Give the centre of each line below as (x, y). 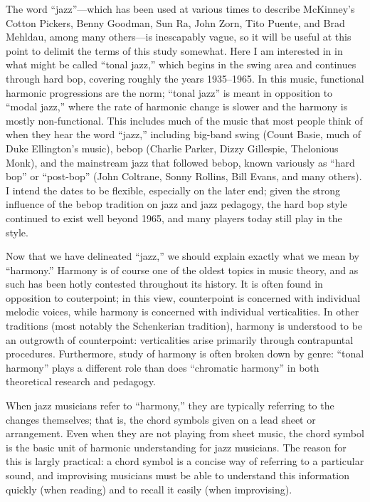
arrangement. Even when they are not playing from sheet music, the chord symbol (185, 433)
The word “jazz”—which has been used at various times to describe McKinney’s (180, 9)
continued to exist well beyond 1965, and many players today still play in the (174, 218)
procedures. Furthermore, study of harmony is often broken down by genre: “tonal (185, 354)
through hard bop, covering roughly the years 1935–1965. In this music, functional (185, 78)
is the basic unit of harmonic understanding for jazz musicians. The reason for (176, 447)
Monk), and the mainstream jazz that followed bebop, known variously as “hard (180, 162)
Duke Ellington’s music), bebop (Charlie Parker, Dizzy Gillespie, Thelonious (172, 148)
